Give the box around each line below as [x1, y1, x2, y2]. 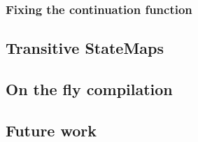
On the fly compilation [6, 78, 173, 100]
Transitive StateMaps [6, 37, 164, 59]
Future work [6, 119, 97, 141]
